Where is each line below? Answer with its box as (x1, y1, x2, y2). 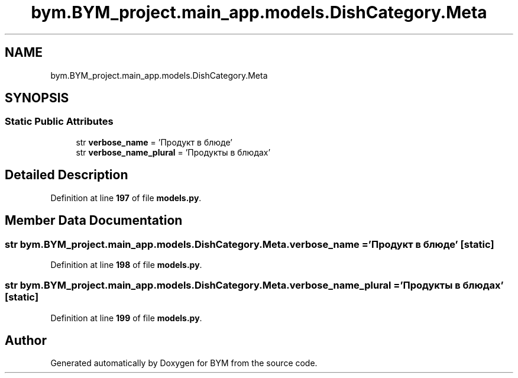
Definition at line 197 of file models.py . (50, 192, 202, 203)
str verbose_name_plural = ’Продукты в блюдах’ (76, 147, 271, 157)
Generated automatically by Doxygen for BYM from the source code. (50, 358, 318, 369)
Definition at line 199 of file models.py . (50, 312, 202, 323)
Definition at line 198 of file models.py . (50, 259, 202, 270)
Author (5, 333, 47, 348)
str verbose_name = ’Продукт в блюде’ (76, 137, 232, 147)
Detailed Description (5, 167, 128, 183)
